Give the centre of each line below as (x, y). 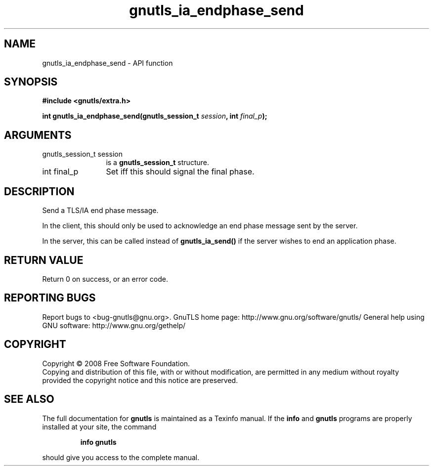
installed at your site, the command (99, 427)
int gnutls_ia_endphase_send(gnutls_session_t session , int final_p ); (155, 116)
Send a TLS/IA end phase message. (100, 211)
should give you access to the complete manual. (121, 457)
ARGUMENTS (38, 135)
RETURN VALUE (44, 260)
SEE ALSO (29, 399)
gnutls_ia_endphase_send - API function (108, 63)
